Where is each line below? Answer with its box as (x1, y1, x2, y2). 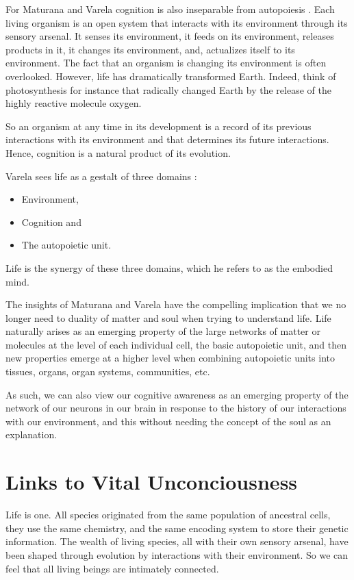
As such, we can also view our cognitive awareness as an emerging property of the (5, 387, 349, 401)
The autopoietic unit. (21, 238, 112, 252)
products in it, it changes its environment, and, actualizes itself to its (5, 42, 295, 56)
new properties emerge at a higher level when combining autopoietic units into (5, 351, 335, 365)
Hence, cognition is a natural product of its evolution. (5, 145, 231, 160)
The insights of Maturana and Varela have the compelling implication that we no (5, 297, 346, 312)
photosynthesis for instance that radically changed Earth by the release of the (5, 82, 331, 97)
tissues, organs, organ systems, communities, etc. (5, 364, 210, 379)
